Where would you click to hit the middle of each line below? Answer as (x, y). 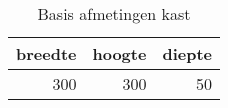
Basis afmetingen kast (114, 13)
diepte (187, 53)
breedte (46, 53)
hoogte (119, 53)
